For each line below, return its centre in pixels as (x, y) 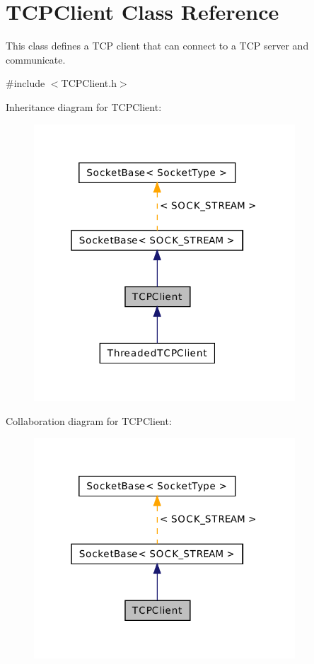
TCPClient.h (89, 83)
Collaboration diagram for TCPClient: (89, 420)
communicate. (36, 59)
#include (25, 83)
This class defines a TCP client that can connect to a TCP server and (157, 46)
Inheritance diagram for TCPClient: (84, 106)
